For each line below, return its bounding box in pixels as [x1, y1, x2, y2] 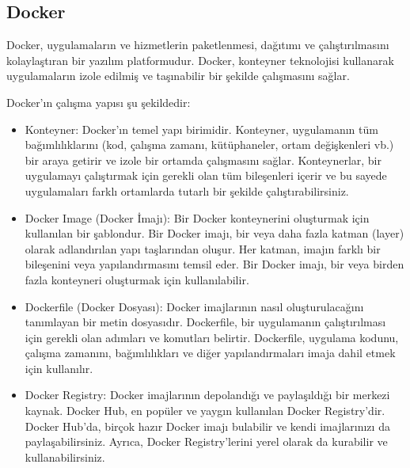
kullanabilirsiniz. [25, 448, 105, 465]
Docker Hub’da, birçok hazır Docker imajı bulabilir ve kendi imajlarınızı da [25, 417, 390, 434]
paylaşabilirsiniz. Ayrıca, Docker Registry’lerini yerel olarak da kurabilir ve [25, 433, 388, 450]
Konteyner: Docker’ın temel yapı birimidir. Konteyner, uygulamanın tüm [25, 120, 378, 137]
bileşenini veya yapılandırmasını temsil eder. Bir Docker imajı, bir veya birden [25, 256, 404, 272]
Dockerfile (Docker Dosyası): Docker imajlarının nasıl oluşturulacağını [25, 298, 364, 314]
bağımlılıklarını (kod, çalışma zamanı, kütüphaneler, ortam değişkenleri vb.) [25, 136, 394, 153]
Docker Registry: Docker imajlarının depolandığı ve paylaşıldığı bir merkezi [25, 386, 390, 403]
